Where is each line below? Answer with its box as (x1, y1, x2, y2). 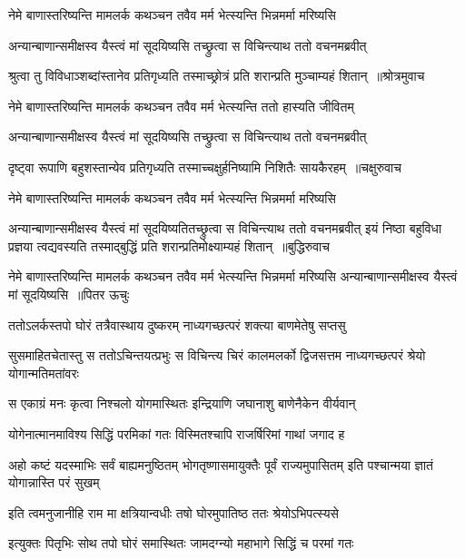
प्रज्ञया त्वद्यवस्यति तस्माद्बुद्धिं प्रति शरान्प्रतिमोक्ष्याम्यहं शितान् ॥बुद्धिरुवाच (8, 236, 330, 255)
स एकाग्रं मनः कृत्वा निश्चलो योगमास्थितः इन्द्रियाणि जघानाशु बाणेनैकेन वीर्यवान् (8, 394, 356, 413)
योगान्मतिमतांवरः (8, 363, 79, 382)
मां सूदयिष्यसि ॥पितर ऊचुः (8, 284, 130, 303)
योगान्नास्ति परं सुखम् (8, 473, 100, 492)
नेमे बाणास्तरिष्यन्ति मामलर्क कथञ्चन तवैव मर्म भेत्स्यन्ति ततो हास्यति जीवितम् (8, 96, 354, 115)
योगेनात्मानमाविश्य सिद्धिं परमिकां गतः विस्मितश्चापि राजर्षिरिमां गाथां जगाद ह (8, 424, 345, 443)
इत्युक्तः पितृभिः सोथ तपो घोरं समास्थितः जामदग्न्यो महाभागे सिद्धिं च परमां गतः (8, 534, 354, 553)
